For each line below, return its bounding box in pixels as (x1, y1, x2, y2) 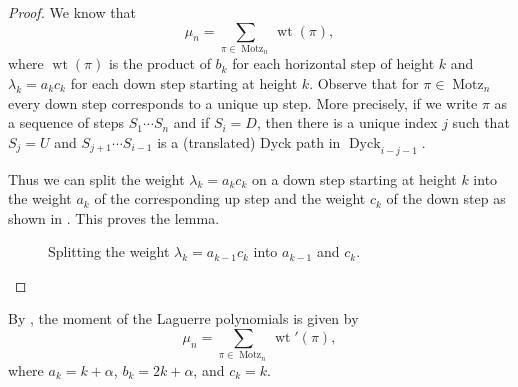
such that (452, 112, 510, 133)
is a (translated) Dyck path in (157, 131, 341, 152)
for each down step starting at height (70, 72, 298, 93)
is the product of (108, 53, 211, 74)
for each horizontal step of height (232, 53, 435, 74)
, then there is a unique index (256, 112, 438, 133)
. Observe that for (309, 72, 419, 93)
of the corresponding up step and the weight (94, 188, 366, 209)
